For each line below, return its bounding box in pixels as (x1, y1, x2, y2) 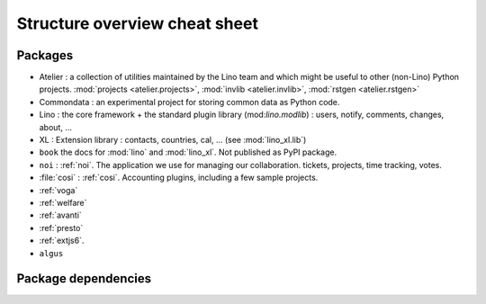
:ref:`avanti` (39, 210, 83, 220)
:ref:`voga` (39, 184, 78, 195)
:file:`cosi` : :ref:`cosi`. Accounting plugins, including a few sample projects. (39, 172, 319, 183)
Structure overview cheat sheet (16, 13, 258, 33)
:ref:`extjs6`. (39, 235, 85, 246)
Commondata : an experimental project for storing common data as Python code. (39, 96, 340, 107)
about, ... (39, 121, 72, 132)
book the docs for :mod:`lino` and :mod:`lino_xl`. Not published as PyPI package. (39, 147, 337, 157)
